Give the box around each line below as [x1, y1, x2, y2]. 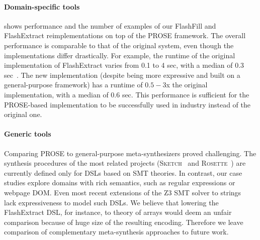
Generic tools [4, 129, 51, 139]
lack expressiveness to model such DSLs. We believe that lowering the [4, 197, 219, 207]
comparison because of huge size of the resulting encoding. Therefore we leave [4, 216, 243, 227]
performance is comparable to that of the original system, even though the [4, 40, 234, 50]
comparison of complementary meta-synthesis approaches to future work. [4, 226, 229, 237]
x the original [166, 79, 208, 90]
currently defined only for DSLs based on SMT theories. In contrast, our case [4, 167, 242, 178]
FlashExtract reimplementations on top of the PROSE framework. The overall [4, 30, 246, 41]
